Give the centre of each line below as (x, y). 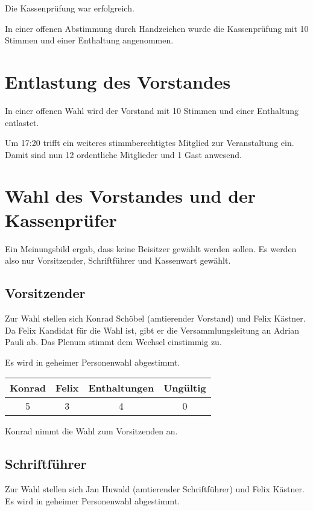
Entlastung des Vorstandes (118, 81)
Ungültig (185, 388)
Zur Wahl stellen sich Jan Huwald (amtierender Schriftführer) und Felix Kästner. (155, 489)
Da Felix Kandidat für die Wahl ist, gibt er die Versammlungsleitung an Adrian (152, 330)
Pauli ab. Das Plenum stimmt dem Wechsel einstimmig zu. (113, 342)
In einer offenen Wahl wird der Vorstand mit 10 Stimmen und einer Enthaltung (152, 110)
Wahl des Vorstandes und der (131, 196)
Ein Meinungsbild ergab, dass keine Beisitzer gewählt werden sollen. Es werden (151, 248)
